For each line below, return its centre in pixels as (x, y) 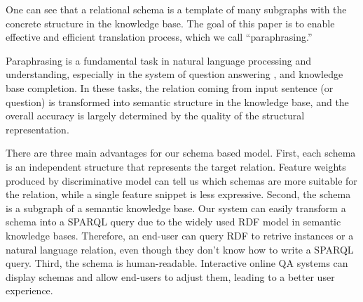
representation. (37, 129)
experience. (29, 290)
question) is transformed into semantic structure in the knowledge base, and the (177, 101)
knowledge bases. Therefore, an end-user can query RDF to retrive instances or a (180, 235)
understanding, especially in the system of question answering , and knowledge (174, 74)
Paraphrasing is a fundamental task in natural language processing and (158, 60)
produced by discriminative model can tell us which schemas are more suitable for (181, 180)
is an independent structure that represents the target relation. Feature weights (176, 166)
